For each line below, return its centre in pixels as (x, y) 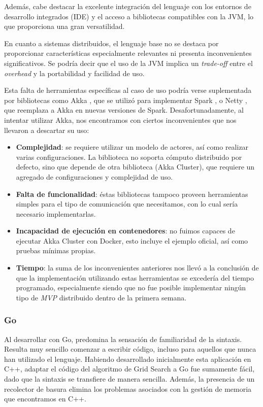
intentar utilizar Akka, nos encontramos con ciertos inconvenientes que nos (120, 120)
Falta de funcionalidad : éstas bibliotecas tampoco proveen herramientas (132, 194)
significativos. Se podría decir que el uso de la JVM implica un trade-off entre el (128, 63)
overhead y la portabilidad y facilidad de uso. (74, 73)
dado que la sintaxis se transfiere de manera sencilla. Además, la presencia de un (129, 379)
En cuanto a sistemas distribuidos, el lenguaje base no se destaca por (111, 43)
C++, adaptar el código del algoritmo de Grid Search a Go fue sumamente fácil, (129, 369)
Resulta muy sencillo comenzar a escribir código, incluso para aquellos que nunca (130, 349)
